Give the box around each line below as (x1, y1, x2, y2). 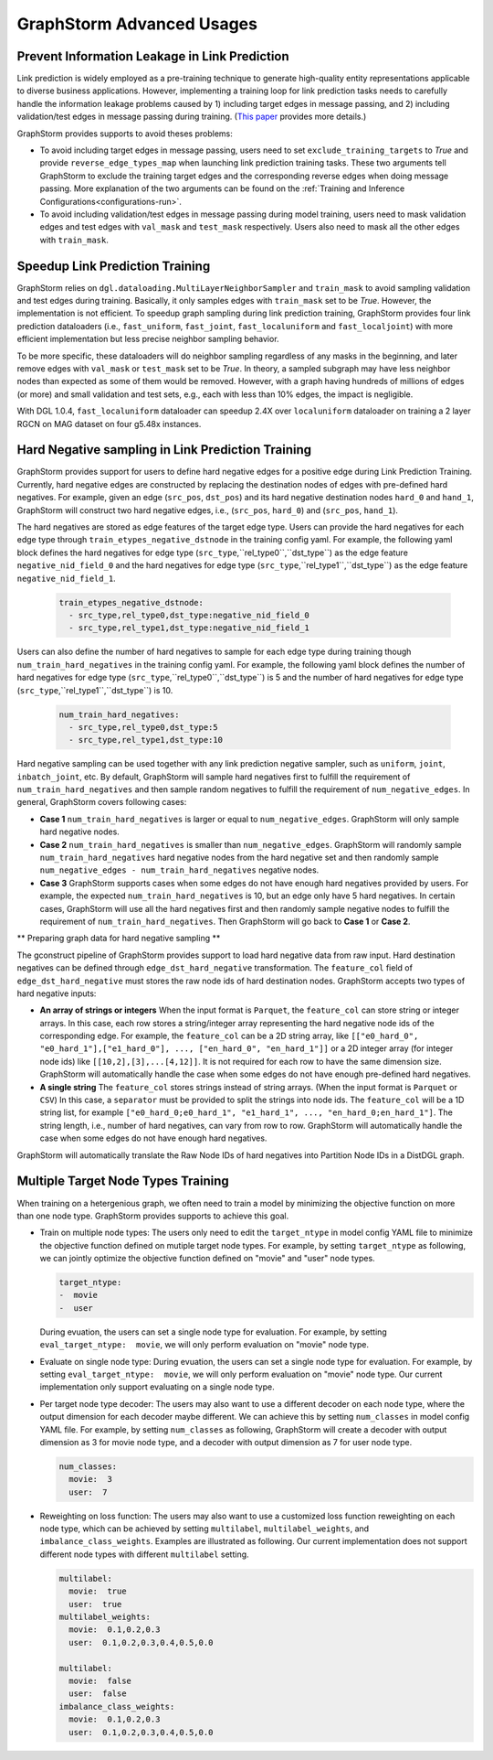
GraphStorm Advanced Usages (16, 14, 257, 34)
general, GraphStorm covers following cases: (16, 797, 187, 808)
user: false (68, 1689, 127, 1699)
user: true (68, 1599, 122, 1609)
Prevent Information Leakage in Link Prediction (16, 48, 289, 64)
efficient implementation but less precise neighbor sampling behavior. (16, 334, 279, 345)
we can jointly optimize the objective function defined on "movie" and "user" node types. (39, 1253, 375, 1264)
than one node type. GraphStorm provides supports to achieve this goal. (16, 1210, 289, 1221)
